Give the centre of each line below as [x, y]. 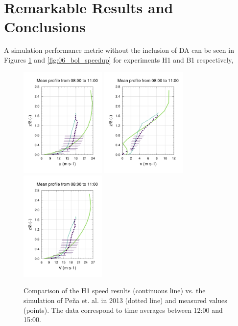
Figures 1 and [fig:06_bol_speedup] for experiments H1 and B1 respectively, [119, 59]
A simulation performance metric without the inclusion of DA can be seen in [119, 50]
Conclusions [45, 27]
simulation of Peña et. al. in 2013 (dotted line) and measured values [125, 300]
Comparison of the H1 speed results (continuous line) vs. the [115, 291]
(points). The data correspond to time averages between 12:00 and [123, 310]
